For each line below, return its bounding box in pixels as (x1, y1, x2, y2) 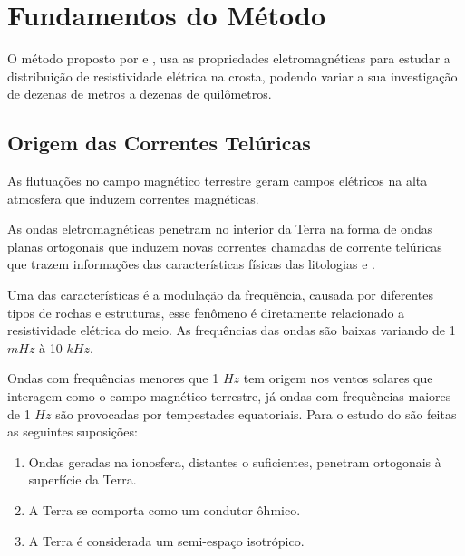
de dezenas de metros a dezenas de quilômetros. (7, 84, 272, 103)
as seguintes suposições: (7, 422, 138, 441)
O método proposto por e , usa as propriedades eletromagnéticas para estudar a (7, 49, 450, 68)
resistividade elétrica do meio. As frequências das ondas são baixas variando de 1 (7, 321, 456, 340)
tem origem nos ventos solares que (243, 369, 433, 388)
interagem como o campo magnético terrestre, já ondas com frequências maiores (7, 387, 451, 406)
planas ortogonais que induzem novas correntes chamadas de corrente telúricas (7, 236, 442, 255)
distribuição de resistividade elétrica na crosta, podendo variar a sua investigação (7, 66, 458, 85)
